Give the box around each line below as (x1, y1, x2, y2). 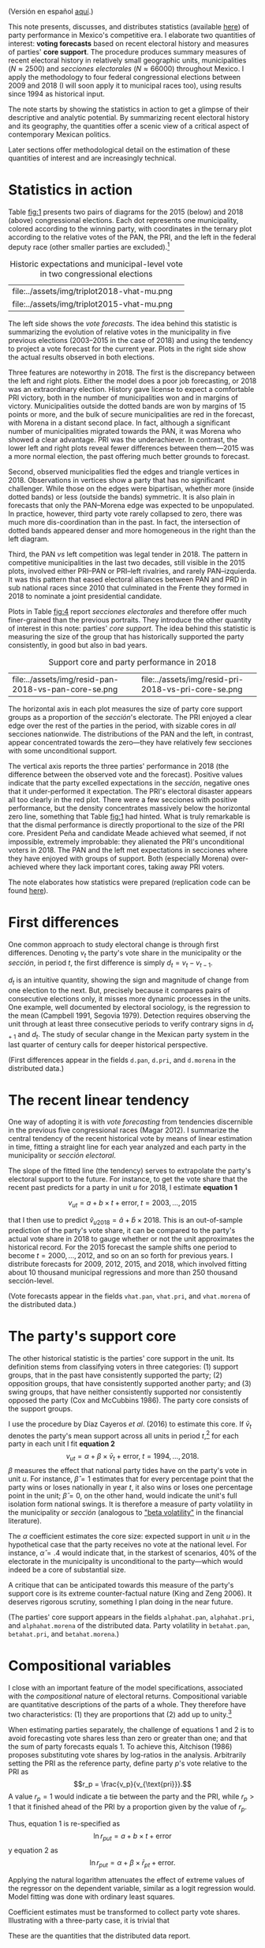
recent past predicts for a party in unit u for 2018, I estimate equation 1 (8, 1183, 238, 1193)
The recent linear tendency (8, 1091, 189, 1109)
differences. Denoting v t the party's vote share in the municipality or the (8, 948, 242, 959)
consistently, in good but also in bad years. (8, 640, 147, 650)
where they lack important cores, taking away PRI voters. (39, 861, 225, 872)
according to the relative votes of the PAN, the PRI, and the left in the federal (8, 232, 256, 242)
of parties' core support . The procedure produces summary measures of (8, 47, 247, 56)
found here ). (8, 885, 49, 895)
